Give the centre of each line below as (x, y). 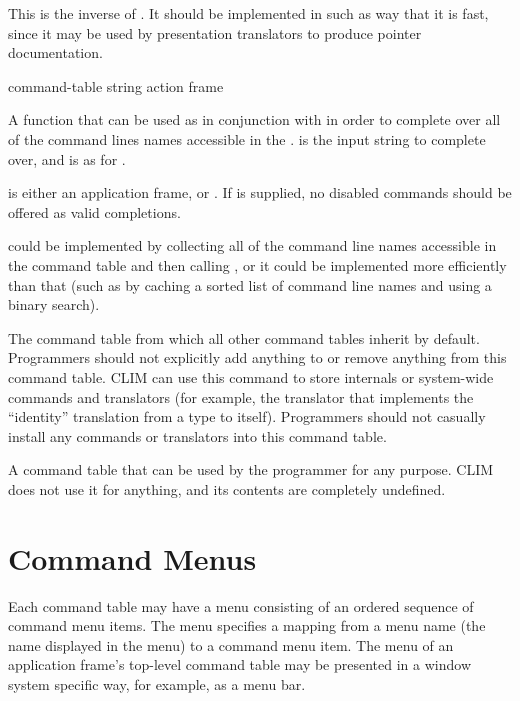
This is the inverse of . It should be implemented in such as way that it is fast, (248, 13)
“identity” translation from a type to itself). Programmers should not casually (247, 416)
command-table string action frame (116, 85)
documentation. (55, 52)
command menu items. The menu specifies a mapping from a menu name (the (247, 625)
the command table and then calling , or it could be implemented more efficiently (257, 264)
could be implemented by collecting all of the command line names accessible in (252, 245)
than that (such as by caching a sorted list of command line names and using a (250, 284)
